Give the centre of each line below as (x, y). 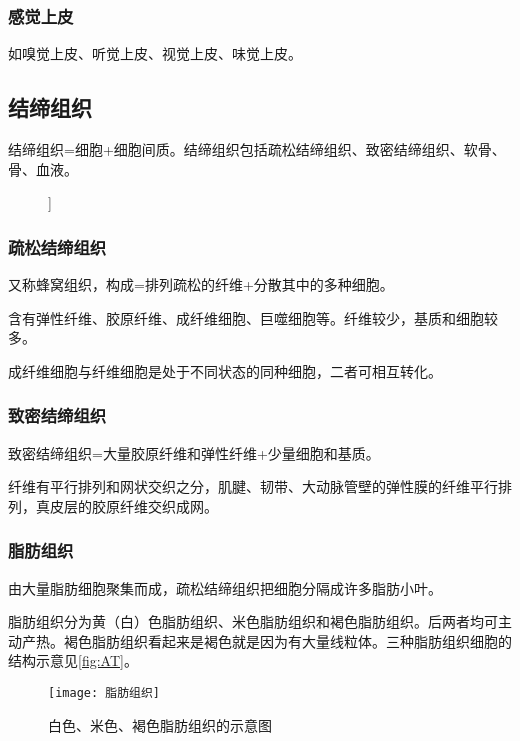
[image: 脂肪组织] (104, 692)
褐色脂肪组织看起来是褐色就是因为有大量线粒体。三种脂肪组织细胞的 (287, 640)
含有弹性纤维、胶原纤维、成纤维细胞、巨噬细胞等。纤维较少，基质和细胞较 (253, 317)
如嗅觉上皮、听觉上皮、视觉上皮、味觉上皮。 (155, 53)
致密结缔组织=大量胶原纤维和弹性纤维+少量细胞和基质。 (194, 452)
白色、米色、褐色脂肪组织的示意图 (160, 724)
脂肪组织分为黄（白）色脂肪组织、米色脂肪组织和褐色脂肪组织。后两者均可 (253, 621)
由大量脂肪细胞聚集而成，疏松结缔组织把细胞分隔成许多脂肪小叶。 (225, 587)
